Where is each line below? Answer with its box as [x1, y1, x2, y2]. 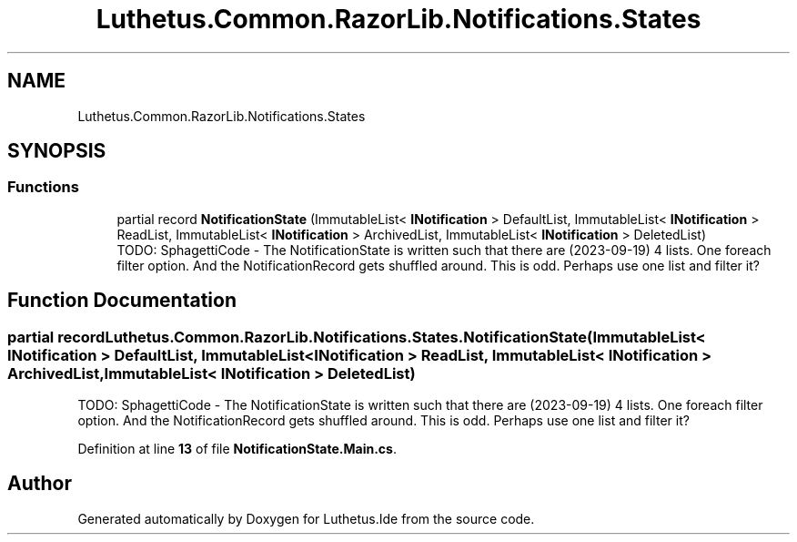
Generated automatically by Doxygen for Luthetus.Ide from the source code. [77, 510, 535, 527]
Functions [7, 178, 79, 197]
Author [7, 472, 72, 496]
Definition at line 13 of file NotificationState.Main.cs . [77, 441, 397, 457]
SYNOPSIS [7, 139, 106, 163]
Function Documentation [7, 289, 237, 312]
